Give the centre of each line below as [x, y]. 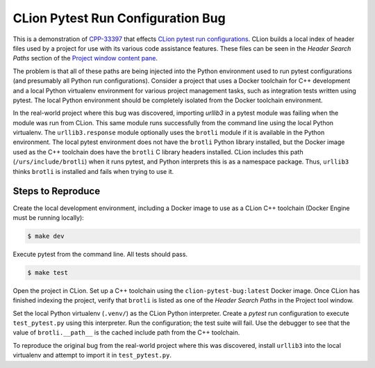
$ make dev [46, 236]
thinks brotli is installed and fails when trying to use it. [93, 171]
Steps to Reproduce [57, 191]
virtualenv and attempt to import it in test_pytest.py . [92, 355]
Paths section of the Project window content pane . [85, 58]
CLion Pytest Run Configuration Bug [119, 18]
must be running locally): [49, 217]
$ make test [48, 272]
